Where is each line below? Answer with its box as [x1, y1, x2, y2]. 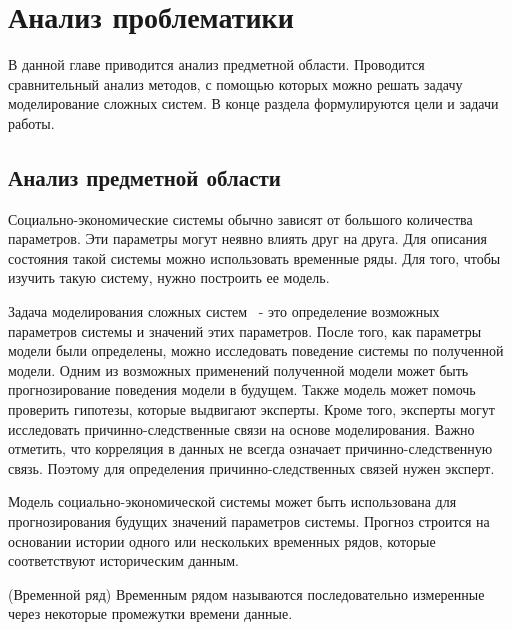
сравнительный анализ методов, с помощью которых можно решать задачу [8, 73, 463, 94]
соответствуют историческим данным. [8, 550, 239, 571]
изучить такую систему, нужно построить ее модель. [8, 267, 330, 288]
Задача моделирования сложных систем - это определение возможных [8, 301, 440, 322]
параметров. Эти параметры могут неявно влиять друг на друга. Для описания [8, 228, 487, 249]
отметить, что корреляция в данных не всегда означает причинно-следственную [8, 438, 493, 459]
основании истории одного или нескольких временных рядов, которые [8, 530, 436, 551]
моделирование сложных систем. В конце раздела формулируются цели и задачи [8, 93, 499, 114]
